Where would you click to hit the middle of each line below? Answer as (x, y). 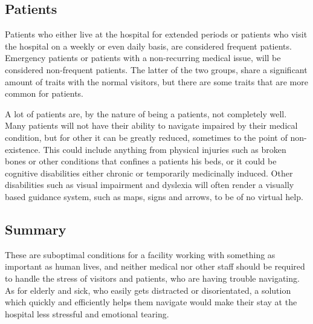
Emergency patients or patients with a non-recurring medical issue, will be (143, 58)
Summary (36, 229)
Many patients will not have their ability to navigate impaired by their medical (151, 125)
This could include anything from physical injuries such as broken (165, 149)
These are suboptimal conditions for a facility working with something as (140, 254)
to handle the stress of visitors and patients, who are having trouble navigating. (152, 278)
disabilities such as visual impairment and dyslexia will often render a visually (150, 185)
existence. (23, 149)
